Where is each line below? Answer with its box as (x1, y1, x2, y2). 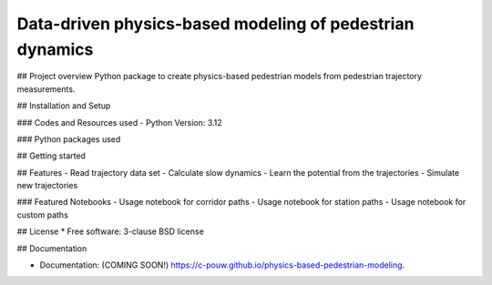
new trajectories (16, 180, 78, 191)
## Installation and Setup (16, 100, 111, 111)
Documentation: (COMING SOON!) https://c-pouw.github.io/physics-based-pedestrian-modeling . (39, 260, 405, 270)
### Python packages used (16, 133, 121, 145)
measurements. (16, 83, 76, 95)
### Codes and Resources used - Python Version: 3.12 (16, 117, 222, 127)
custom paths (16, 209, 68, 220)
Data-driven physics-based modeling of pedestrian (16, 14, 415, 34)
